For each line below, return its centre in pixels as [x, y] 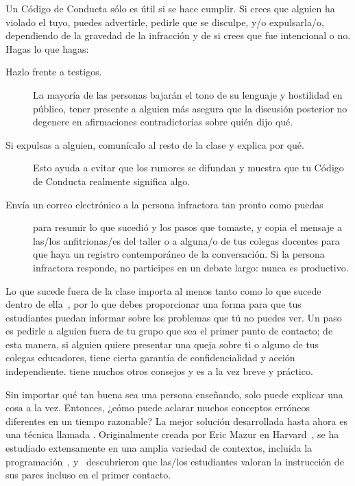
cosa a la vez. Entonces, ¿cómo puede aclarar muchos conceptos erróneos [158, 408]
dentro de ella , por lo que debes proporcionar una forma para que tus [154, 304]
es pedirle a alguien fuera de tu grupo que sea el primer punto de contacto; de [169, 331]
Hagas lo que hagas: [47, 48]
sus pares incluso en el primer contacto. [88, 475]
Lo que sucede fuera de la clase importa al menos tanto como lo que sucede [163, 290]
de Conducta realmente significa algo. [112, 181]
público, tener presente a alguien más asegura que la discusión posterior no [190, 108]
